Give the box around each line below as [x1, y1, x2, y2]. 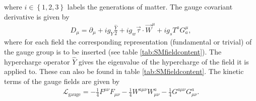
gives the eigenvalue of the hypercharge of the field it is [78, 56, 249, 66]
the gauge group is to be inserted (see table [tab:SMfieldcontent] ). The [4, 46, 222, 56]
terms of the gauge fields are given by [4, 75, 120, 86]
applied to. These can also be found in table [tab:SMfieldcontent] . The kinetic [4, 66, 244, 76]
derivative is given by [4, 11, 70, 21]
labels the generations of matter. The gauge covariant [67, 1, 233, 11]
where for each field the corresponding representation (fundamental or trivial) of [4, 36, 252, 47]
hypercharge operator [4, 56, 70, 66]
